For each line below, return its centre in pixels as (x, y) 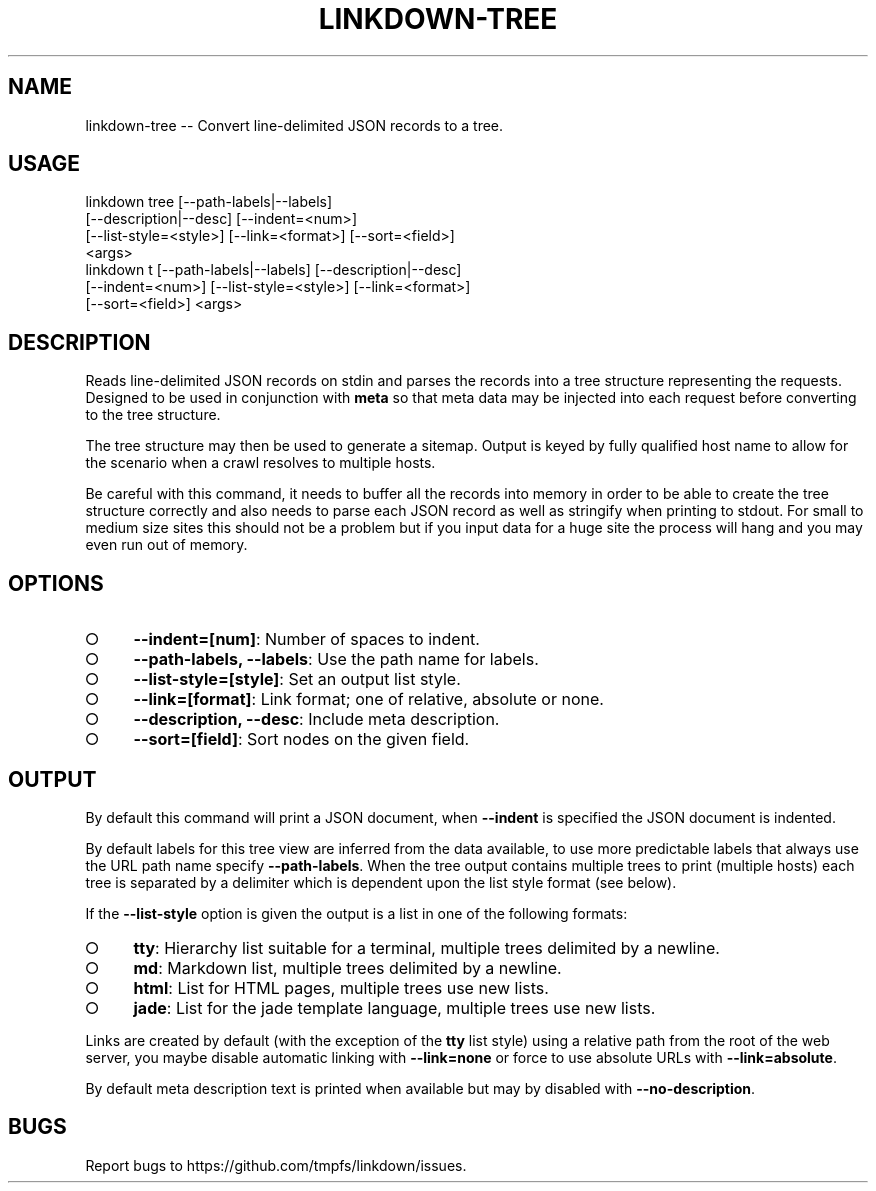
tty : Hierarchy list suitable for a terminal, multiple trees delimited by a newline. (426, 947)
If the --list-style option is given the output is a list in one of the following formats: (356, 913)
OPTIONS (56, 583)
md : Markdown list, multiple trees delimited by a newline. (347, 967)
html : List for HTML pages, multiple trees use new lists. (341, 987)
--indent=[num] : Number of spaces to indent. (306, 639)
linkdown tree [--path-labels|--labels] (209, 202)
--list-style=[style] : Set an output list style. (297, 679)
